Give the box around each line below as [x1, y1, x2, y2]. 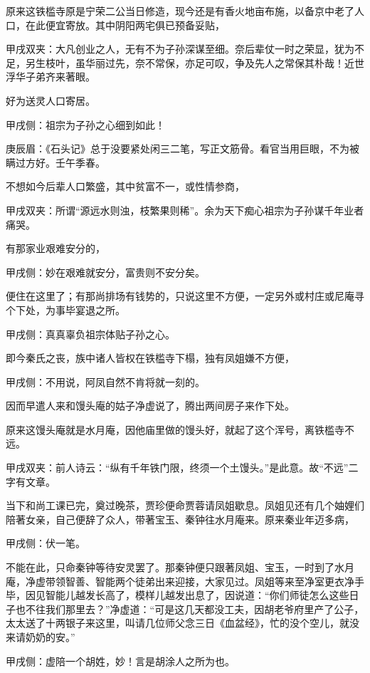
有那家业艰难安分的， [6, 241, 105, 256]
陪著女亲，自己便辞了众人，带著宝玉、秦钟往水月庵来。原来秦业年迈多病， [6, 511, 354, 526]
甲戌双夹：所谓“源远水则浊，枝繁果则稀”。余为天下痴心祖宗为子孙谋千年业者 [6, 202, 364, 217]
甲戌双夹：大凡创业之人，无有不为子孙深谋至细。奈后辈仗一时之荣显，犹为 [6, 41, 354, 56]
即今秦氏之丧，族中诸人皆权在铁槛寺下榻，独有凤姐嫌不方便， [6, 350, 295, 365]
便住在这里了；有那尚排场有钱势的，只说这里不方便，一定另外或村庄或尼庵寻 [6, 288, 364, 303]
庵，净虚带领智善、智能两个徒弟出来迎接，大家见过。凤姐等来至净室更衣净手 [6, 573, 364, 588]
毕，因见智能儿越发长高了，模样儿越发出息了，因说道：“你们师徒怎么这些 [6, 588, 349, 602]
